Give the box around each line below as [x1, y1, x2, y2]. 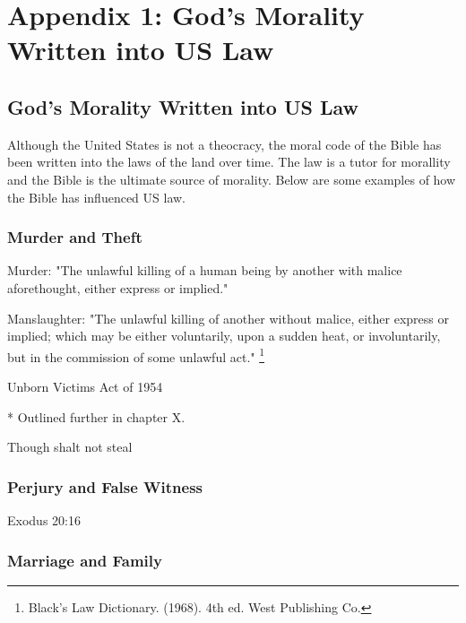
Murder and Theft [7, 226, 142, 248]
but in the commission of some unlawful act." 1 [7, 344, 265, 366]
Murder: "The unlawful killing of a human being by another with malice [7, 261, 402, 280]
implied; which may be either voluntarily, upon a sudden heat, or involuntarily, [7, 326, 441, 345]
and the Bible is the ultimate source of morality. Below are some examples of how [7, 169, 456, 188]
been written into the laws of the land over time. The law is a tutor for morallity [7, 152, 451, 171]
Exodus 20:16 [7, 510, 81, 529]
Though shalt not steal [7, 437, 133, 456]
